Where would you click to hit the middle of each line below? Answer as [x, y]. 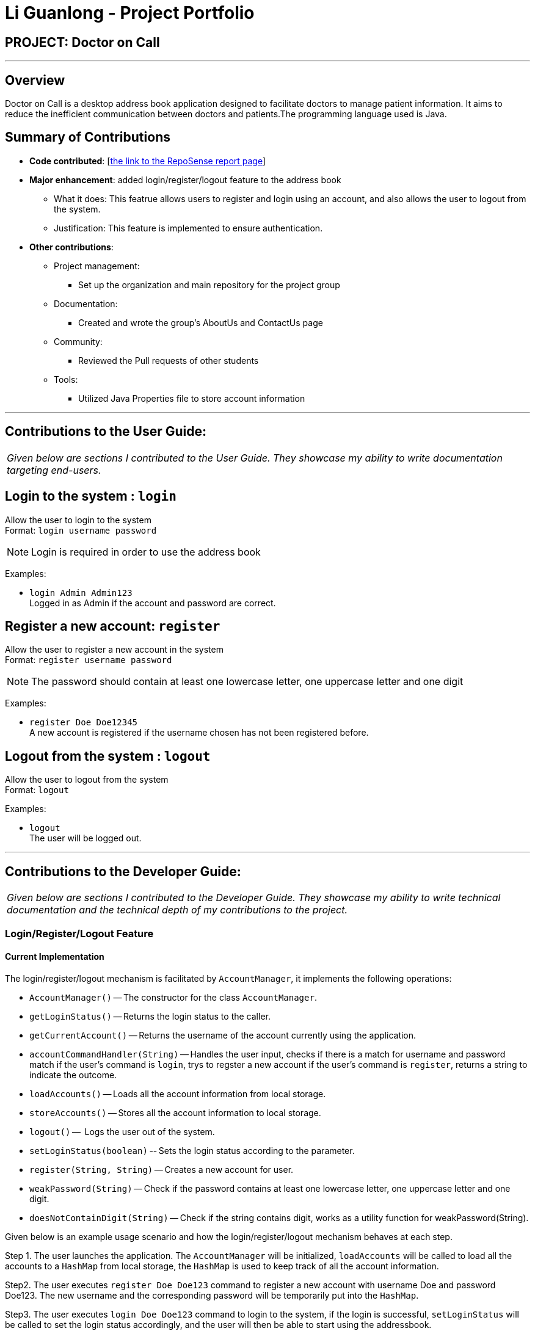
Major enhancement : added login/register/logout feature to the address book [185, 180]
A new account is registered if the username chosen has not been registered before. [199, 733]
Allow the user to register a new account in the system [114, 650]
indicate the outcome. [73, 1075]
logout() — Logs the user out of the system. [122, 1131]
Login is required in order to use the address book [146, 552]
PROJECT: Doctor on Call [82, 42]
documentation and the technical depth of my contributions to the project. [177, 910]
